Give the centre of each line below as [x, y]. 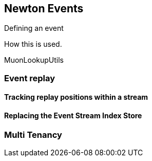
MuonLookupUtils [34, 60]
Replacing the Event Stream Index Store [73, 116]
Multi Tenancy [33, 135]
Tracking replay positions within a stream [76, 97]
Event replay [30, 78]
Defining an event [34, 28]
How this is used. [33, 44]
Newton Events [44, 8]
